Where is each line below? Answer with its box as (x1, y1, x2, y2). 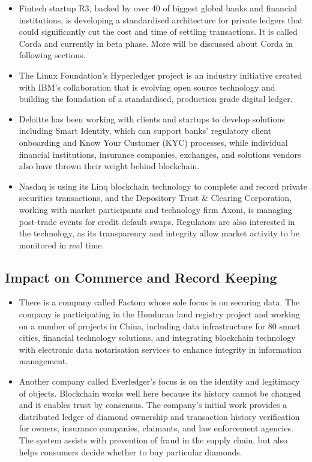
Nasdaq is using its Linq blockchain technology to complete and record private (19, 179, 307, 192)
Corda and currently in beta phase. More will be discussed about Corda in (19, 37, 293, 49)
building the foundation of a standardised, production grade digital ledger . (19, 92, 293, 105)
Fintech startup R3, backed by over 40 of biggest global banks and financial (19, 2, 297, 14)
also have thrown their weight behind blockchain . (19, 160, 200, 172)
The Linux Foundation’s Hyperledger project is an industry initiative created (19, 68, 302, 81)
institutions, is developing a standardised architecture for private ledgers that (19, 13, 304, 26)
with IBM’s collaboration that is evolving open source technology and (19, 80, 275, 93)
